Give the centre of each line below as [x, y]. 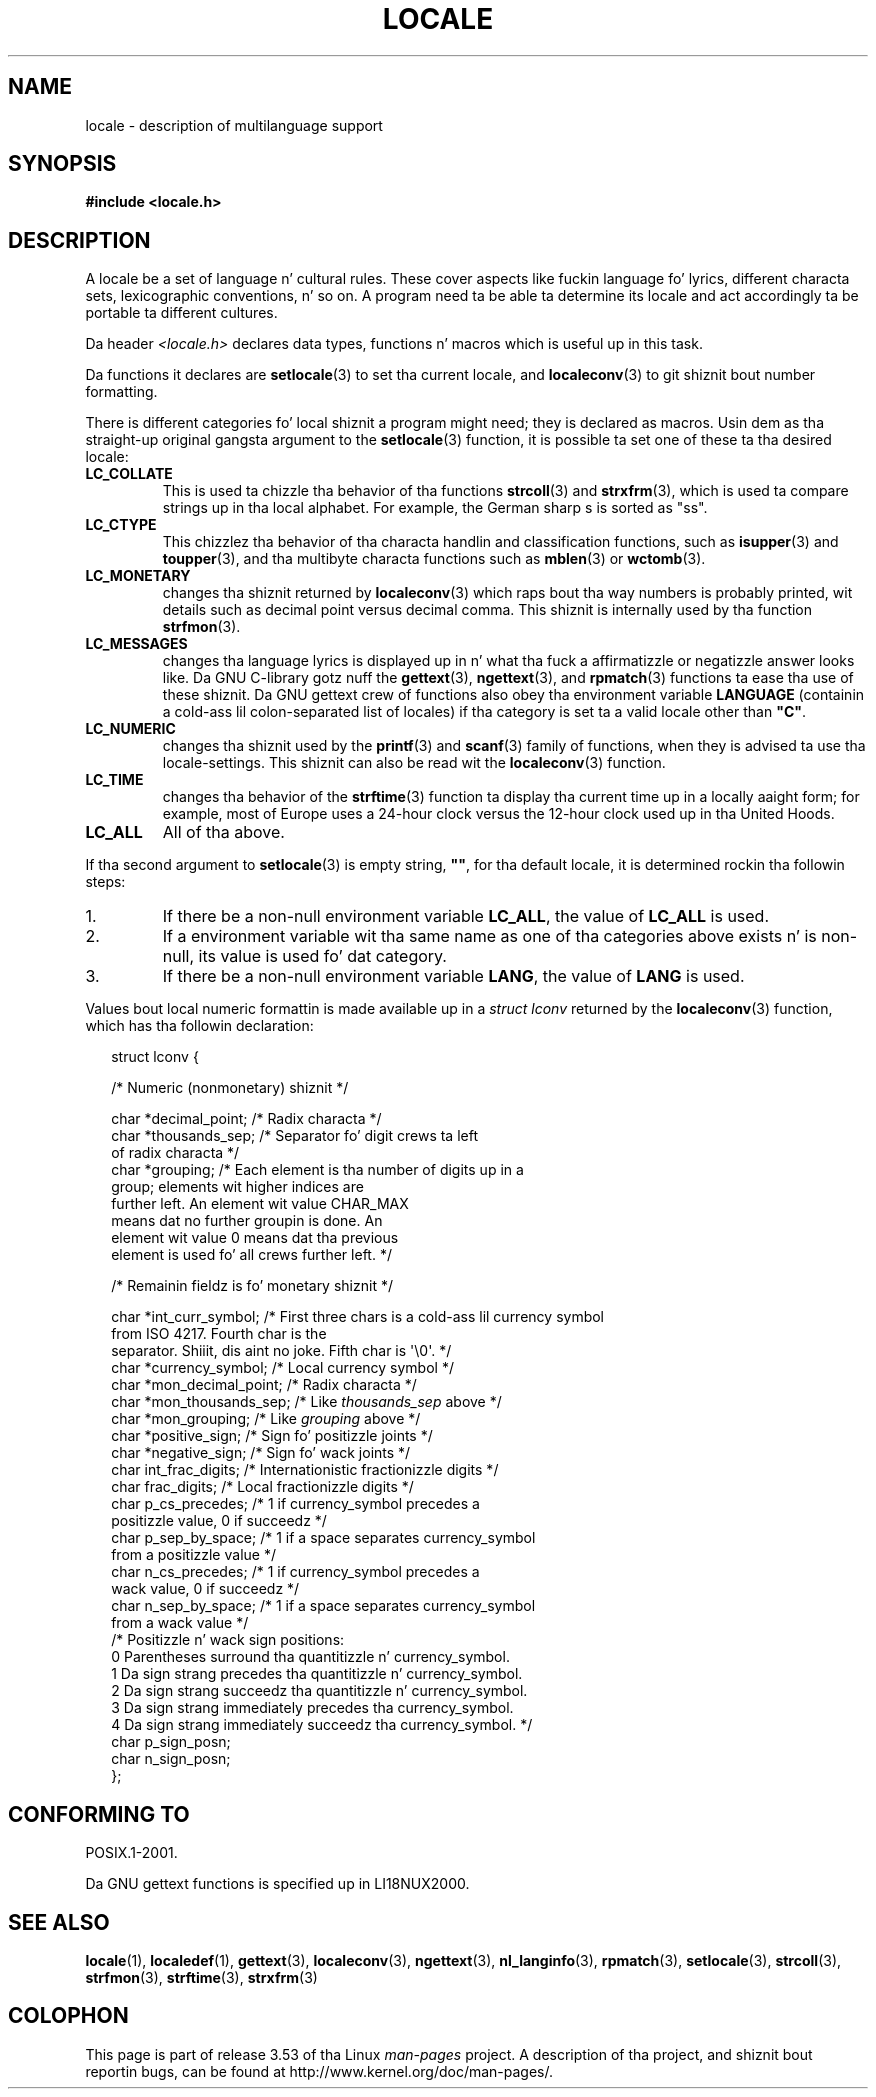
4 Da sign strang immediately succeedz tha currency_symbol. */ [322, 1725]
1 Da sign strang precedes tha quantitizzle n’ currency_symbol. [317, 1674]
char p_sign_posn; [171, 1742]
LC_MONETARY [138, 576]
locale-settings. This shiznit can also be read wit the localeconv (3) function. [414, 763]
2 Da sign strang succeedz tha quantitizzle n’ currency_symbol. [319, 1691]
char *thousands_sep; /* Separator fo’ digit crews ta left [295, 1136]
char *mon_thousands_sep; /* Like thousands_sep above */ [306, 1402]
